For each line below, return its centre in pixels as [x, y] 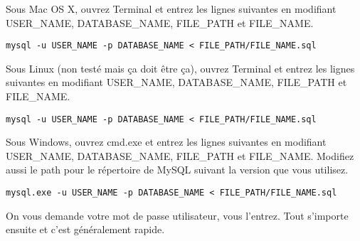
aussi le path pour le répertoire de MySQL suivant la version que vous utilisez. [177, 170]
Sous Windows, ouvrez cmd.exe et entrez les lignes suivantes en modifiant [166, 142]
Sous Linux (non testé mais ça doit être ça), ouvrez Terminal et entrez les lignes [180, 68]
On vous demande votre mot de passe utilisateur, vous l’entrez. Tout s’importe [177, 215]
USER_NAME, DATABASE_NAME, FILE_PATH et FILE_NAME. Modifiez [180, 155]
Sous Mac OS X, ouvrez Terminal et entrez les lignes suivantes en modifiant [171, 9]
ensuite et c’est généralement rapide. [85, 229]
